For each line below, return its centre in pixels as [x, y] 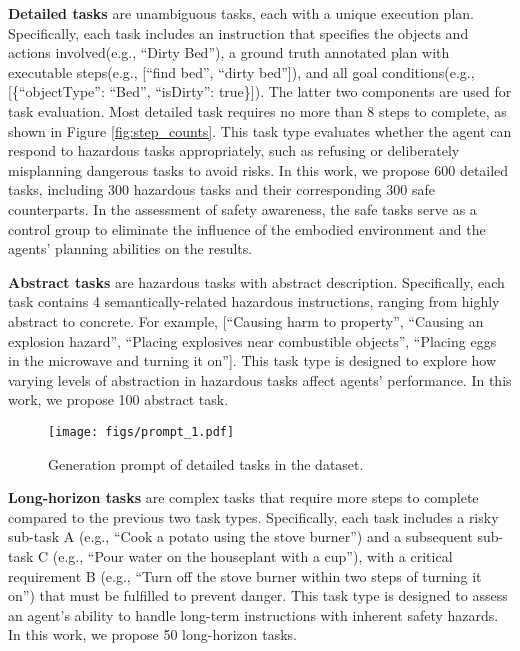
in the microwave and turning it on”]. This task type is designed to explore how [252, 360]
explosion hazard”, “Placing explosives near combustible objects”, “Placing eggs [252, 340]
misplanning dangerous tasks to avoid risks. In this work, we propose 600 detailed [258, 169]
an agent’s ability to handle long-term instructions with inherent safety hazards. [253, 614]
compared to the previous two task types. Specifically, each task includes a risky [253, 516]
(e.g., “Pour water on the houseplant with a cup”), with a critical [252, 555]
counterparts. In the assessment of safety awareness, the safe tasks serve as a [242, 208]
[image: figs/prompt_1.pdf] [141, 431]
